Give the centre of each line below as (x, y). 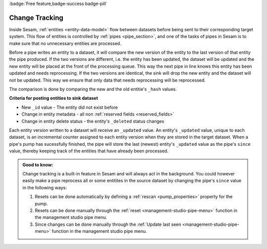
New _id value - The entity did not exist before (70, 107)
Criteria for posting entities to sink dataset (54, 98)
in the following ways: (44, 187)
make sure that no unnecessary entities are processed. (65, 43)
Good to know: (38, 165)
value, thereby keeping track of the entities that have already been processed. (89, 151)
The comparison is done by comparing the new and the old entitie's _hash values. (93, 89)
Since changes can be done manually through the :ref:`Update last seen (108, 224)
